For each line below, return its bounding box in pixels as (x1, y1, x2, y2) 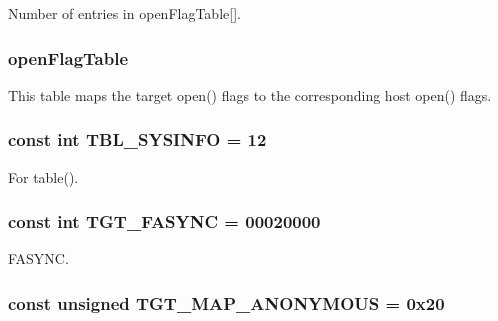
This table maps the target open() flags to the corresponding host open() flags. (8, 84, 492, 105)
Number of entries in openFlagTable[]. (8, 3, 241, 23)
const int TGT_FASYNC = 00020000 (8, 209, 321, 234)
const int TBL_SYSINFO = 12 (8, 127, 267, 152)
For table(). (8, 166, 79, 187)
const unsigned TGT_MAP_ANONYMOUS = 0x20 (8, 290, 445, 315)
